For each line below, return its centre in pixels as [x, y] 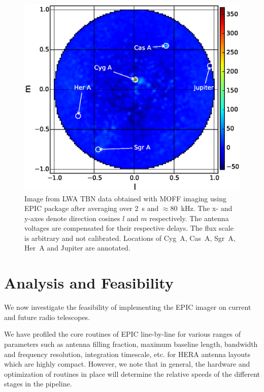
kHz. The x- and [207, 208]
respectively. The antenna [189, 218]
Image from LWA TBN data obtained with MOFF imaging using [125, 198]
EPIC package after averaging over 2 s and [92, 208]
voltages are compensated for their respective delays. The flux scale [129, 228]
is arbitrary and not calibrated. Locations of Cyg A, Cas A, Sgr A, [130, 238]
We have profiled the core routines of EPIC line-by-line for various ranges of [122, 334]
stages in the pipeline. [38, 384]
